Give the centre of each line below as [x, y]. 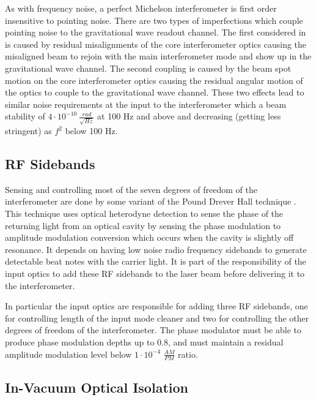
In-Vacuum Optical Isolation [97, 387]
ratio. [188, 354]
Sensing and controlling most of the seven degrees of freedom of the [131, 189]
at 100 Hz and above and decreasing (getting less [189, 116]
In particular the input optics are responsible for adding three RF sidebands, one [156, 306]
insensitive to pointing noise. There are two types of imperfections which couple [154, 20]
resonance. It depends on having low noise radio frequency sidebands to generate [156, 249]
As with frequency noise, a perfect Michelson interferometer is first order [141, 8]
